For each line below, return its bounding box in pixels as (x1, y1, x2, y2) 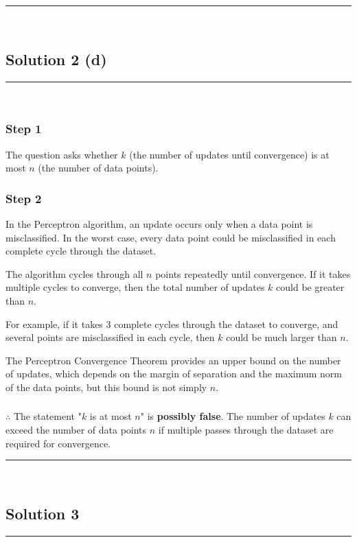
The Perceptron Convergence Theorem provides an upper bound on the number (5, 353, 341, 367)
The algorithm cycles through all (5, 266, 143, 281)
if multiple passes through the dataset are (158, 423, 334, 437)
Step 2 (5, 189, 42, 207)
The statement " (13, 409, 82, 423)
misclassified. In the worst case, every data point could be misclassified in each (5, 230, 336, 244)
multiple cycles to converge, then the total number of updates (5, 280, 265, 294)
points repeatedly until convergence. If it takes (155, 266, 351, 281)
